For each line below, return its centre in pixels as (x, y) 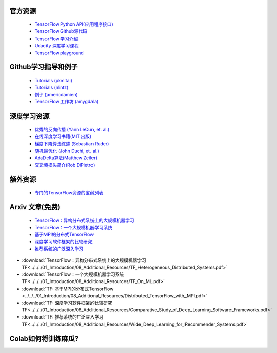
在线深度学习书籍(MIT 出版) (63, 136)
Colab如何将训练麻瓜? (44, 339)
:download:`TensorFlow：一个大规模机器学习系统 (73, 274)
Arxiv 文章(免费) (35, 207)
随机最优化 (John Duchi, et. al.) (67, 151)
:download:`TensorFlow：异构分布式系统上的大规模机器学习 (84, 260)
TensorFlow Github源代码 (61, 31)
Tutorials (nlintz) (52, 87)
